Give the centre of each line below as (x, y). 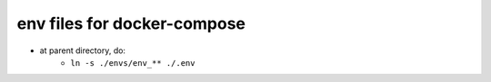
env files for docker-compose (131, 23)
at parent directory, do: (83, 50)
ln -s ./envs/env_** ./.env (133, 63)
